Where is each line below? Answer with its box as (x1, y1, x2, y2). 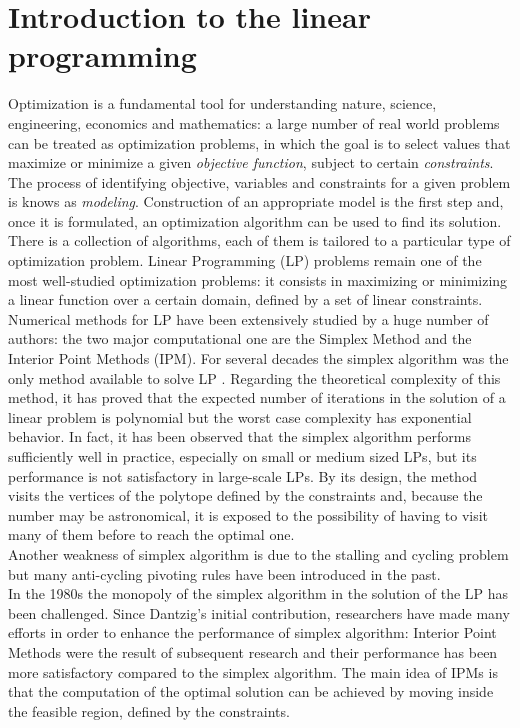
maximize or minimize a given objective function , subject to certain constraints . (8, 152, 494, 173)
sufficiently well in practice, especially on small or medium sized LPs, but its (8, 446, 477, 466)
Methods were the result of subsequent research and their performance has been (8, 641, 498, 662)
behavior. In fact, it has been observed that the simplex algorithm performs (8, 426, 471, 447)
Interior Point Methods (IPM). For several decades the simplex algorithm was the (8, 348, 509, 369)
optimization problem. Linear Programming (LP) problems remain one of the (8, 250, 482, 271)
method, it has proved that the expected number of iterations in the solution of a (8, 387, 506, 408)
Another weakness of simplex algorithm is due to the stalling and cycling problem (8, 543, 509, 564)
